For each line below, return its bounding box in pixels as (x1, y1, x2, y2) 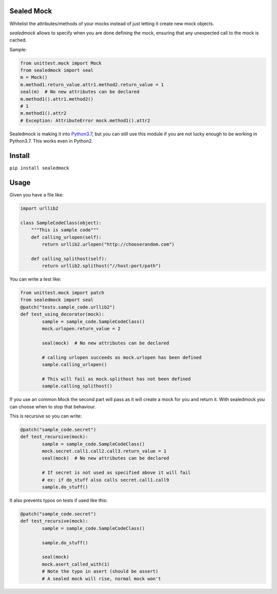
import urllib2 (20, 205, 58, 211)
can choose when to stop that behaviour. (9, 403, 96, 410)
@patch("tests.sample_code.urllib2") (20, 304, 115, 310)
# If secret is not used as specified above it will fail (42, 470, 191, 476)
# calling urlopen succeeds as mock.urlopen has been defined (42, 354, 202, 360)
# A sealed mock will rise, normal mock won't (42, 576, 161, 582)
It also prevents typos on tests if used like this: (9, 498, 108, 503)
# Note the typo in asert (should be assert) (42, 568, 159, 575)
